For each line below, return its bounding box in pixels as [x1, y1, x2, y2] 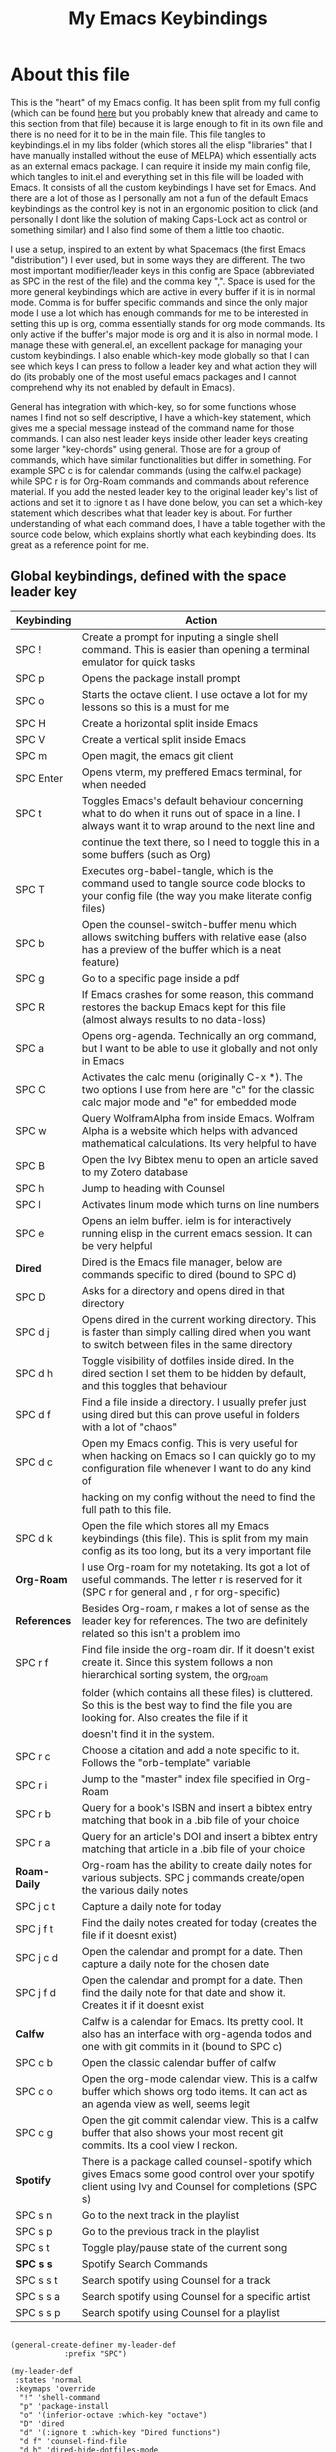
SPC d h [15, 1366, 54, 1380]
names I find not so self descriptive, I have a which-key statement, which [10, 411, 312, 423]
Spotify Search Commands [81, 2257, 208, 2271]
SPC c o [15, 2084, 53, 2098]
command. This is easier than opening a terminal [81, 642, 310, 656]
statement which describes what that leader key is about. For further [10, 507, 293, 519]
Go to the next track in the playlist [81, 2208, 240, 2222]
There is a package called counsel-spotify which [81, 2154, 313, 2168]
